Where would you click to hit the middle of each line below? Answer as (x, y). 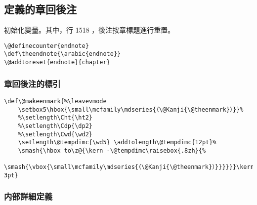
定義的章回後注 (40, 9)
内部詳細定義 (28, 196)
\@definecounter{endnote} (46, 46)
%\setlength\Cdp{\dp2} (55, 126)
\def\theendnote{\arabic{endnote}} (63, 54)
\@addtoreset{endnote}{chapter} (57, 62)
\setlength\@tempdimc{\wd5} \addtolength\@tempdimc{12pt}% (117, 143)
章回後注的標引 (32, 83)
